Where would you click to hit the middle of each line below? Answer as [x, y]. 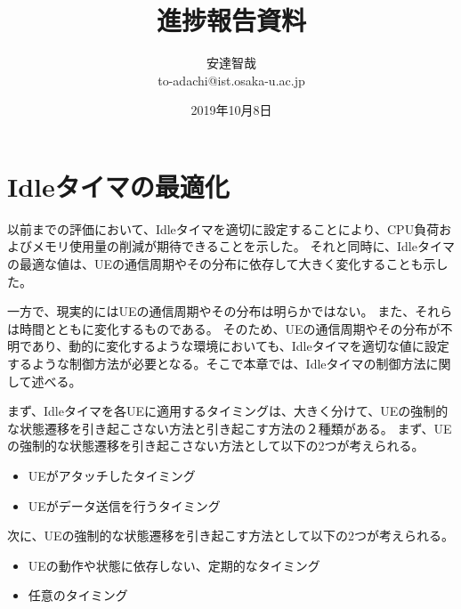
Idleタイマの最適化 [118, 186]
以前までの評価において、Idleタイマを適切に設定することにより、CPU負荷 [223, 228]
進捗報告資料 [231, 20]
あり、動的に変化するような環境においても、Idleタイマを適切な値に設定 [240, 346]
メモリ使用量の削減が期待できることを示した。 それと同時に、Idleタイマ [243, 246]
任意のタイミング [78, 595]
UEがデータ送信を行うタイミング [124, 505]
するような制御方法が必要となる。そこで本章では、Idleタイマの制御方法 [217, 363]
